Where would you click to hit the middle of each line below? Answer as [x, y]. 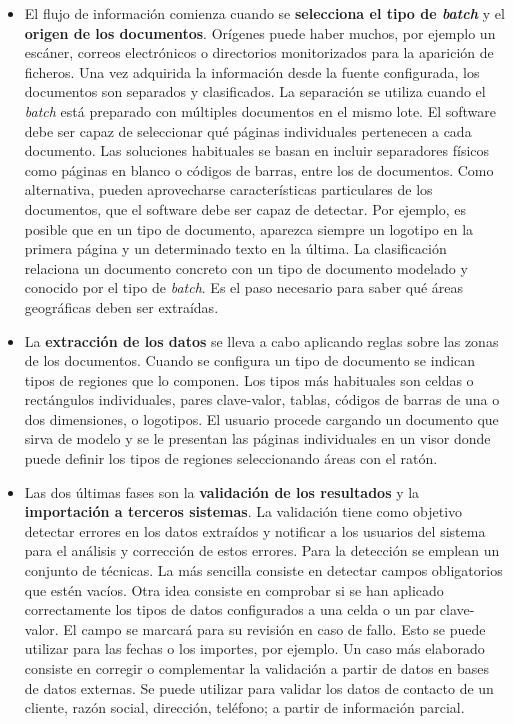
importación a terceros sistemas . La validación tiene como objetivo [243, 511]
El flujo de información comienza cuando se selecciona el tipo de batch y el [264, 13]
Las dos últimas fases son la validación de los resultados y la [222, 491]
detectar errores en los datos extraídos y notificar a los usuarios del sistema [255, 530]
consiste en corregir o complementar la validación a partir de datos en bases [256, 668]
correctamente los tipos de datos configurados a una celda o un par [230, 609]
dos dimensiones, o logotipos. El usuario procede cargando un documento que [261, 418]
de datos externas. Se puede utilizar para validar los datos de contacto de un [259, 687]
